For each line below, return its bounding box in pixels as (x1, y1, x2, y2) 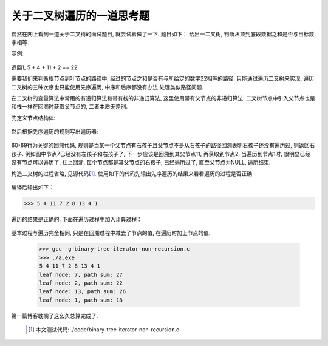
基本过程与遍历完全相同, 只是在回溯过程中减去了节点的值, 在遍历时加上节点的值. (11, 229, 211, 237)
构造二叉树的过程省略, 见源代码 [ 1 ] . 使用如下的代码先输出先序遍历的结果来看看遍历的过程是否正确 (11, 170, 252, 177)
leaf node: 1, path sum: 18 (39, 296, 123, 304)
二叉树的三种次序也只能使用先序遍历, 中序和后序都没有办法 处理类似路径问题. (11, 83, 203, 90)
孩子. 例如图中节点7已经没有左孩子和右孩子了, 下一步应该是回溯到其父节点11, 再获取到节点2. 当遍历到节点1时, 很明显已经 (11, 150, 311, 157)
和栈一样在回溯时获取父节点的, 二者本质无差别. (11, 103, 128, 110)
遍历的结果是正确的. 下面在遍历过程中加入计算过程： (11, 215, 142, 223)
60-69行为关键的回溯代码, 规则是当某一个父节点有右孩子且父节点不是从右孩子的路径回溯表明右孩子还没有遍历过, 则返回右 (11, 141, 315, 149)
